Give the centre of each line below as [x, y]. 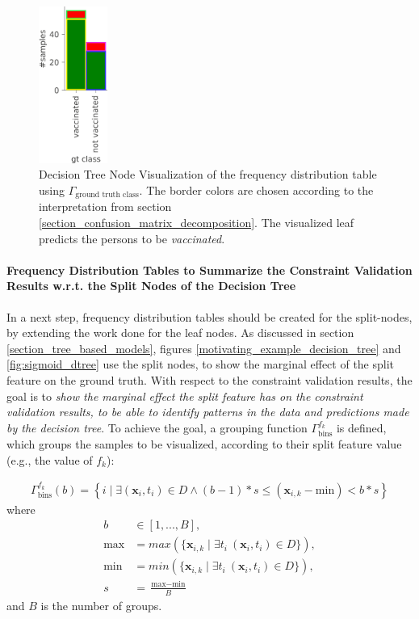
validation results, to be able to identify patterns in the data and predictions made [208, 412]
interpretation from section [105, 206]
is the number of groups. [101, 605]
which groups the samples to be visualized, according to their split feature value [204, 444]
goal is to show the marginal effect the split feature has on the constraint [185, 396]
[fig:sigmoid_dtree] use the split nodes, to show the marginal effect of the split [201, 364]
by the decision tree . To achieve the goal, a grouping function [157, 427]
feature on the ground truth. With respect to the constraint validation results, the [209, 380]
